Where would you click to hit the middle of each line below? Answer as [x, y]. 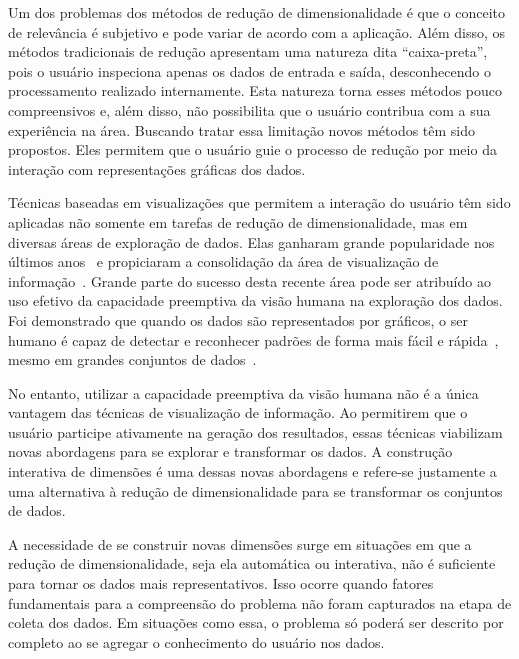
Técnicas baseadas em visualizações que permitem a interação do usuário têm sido [259, 202]
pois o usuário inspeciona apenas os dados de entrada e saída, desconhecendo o [249, 70]
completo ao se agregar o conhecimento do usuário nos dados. [196, 641]
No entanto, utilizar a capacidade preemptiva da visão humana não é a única [243, 392]
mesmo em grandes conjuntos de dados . [132, 359]
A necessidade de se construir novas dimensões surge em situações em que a [240, 543]
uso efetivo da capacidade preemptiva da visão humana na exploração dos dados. [255, 300]
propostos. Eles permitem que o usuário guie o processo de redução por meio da [252, 149]
